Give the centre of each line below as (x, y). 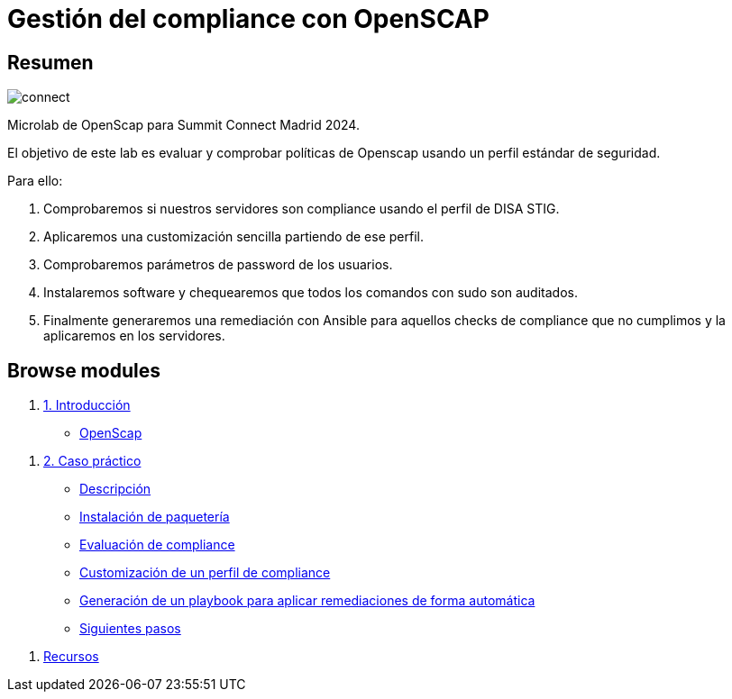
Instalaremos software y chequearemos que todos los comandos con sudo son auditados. (311, 293)
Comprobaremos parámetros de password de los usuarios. (218, 265)
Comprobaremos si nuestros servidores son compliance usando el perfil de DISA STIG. (302, 209)
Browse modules (84, 370)
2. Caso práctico (92, 461)
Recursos (71, 657)
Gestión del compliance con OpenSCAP (248, 19)
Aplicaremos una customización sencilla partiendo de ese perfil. (233, 237)
